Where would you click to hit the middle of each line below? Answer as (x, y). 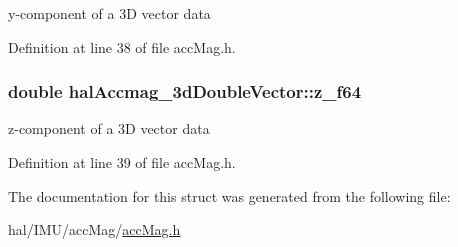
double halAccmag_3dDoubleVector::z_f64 (185, 91)
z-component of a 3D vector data (109, 128)
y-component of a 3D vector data (109, 13)
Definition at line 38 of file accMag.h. (122, 46)
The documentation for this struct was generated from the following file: (229, 195)
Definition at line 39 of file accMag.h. (122, 162)
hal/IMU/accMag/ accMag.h (94, 229)
